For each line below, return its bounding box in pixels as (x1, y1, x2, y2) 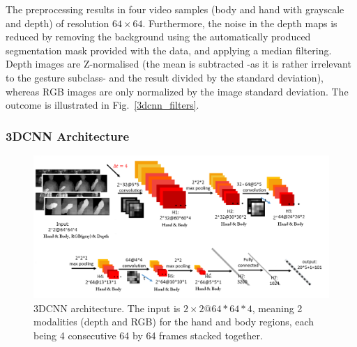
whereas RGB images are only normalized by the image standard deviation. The (6, 84, 349, 98)
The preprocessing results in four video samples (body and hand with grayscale (6, 2, 344, 16)
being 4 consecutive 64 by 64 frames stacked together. (33, 327, 263, 342)
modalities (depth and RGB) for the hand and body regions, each (33, 314, 314, 329)
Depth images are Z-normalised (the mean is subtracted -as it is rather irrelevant (6, 56, 351, 71)
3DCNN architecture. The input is (33, 300, 181, 315)
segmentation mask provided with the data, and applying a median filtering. (6, 43, 332, 57)
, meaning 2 (252, 300, 303, 315)
